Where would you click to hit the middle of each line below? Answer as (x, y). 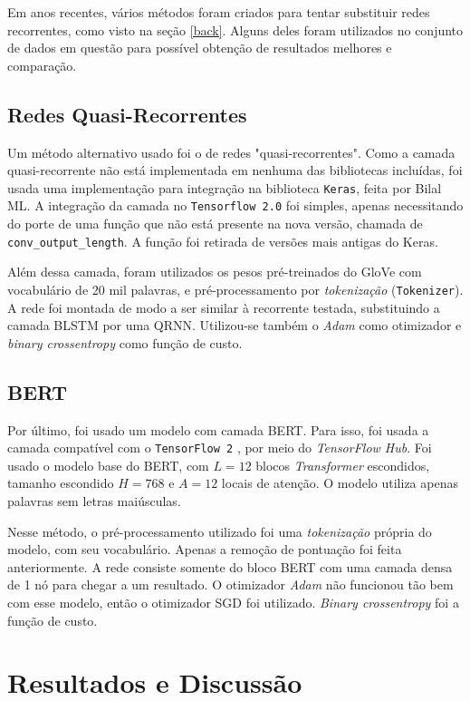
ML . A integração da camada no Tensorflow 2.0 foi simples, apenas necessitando (235, 205)
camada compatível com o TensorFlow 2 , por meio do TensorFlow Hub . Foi (220, 448)
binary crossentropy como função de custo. (125, 342)
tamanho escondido (61, 483)
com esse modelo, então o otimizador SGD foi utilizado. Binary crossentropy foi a (233, 602)
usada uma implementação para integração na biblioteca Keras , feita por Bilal (225, 187)
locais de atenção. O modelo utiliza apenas (340, 483)
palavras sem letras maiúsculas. (94, 501)
